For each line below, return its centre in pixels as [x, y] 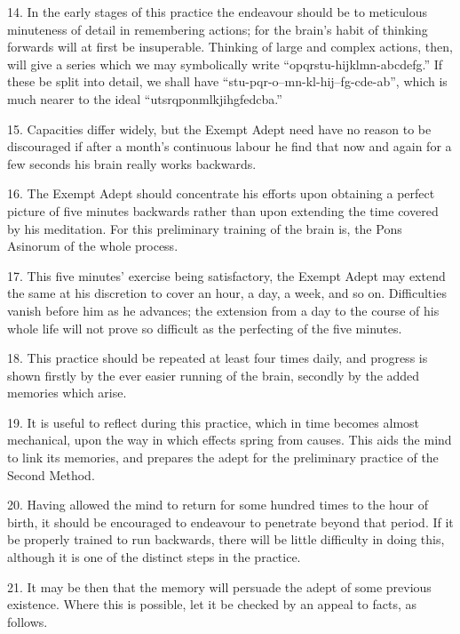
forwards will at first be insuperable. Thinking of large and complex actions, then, [230, 47]
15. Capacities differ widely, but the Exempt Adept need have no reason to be [219, 128]
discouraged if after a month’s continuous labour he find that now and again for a [230, 146]
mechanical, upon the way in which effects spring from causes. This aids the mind [230, 440]
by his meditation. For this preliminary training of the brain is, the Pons [205, 228]
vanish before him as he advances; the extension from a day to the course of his [223, 310]
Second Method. [51, 474]
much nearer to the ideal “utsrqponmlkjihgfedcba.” [145, 98]
